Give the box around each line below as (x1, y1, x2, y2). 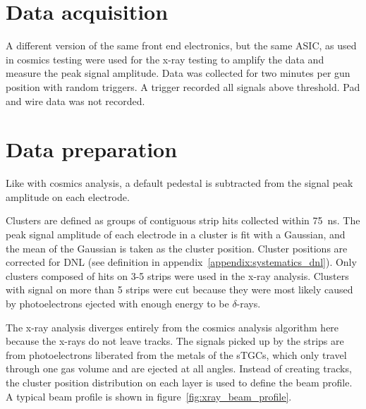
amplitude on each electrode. (6, 189, 130, 204)
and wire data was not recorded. (6, 93, 145, 108)
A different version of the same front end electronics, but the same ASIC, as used (6, 38, 357, 53)
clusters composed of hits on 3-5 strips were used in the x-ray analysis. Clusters (6, 268, 349, 283)
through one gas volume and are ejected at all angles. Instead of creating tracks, (6, 361, 352, 376)
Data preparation (6, 135, 178, 164)
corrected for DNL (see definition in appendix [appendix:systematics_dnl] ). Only (6, 255, 357, 269)
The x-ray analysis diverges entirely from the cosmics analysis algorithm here (6, 319, 339, 334)
